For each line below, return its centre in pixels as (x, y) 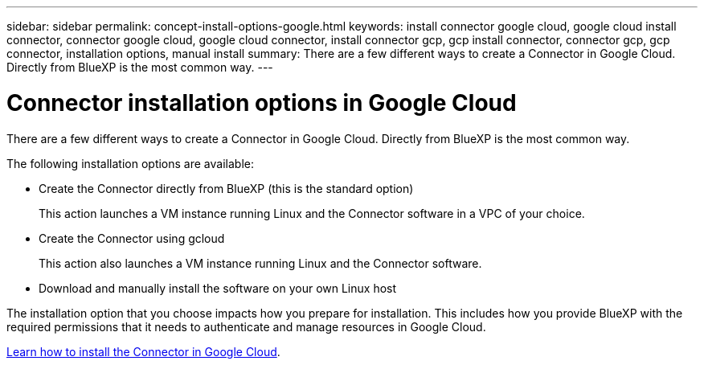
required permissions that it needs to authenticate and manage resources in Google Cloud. (246, 326)
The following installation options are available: (130, 163)
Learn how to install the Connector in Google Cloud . (143, 351)
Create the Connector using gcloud (132, 238)
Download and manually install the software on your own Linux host (218, 288)
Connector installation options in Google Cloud (262, 103)
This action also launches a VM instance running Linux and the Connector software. (260, 263)
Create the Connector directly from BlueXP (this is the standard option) (226, 188)
